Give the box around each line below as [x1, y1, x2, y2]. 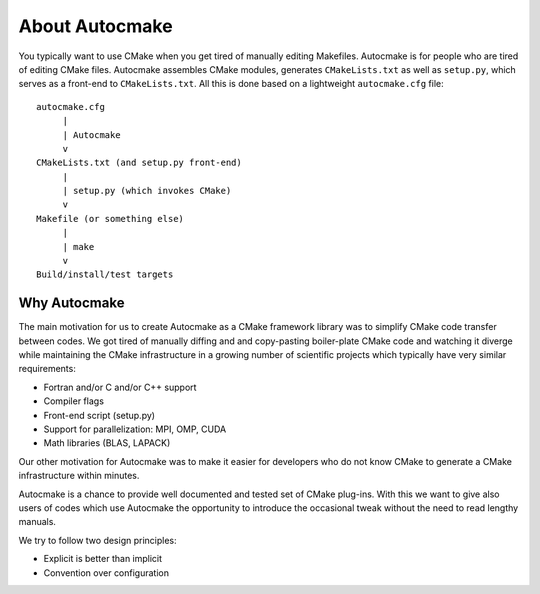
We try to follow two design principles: [18, 534, 177, 546]
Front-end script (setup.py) [43, 409, 155, 421]
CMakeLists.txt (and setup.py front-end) [36, 157, 242, 169]
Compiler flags [43, 395, 105, 407]
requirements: [18, 363, 77, 375]
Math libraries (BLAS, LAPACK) [43, 437, 171, 449]
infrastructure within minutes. [18, 470, 140, 482]
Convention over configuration [43, 566, 170, 579]
